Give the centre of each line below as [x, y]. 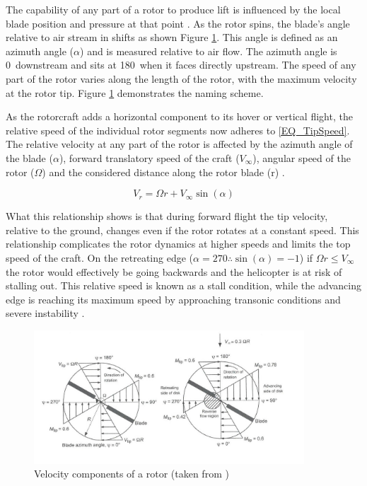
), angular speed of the [302, 157]
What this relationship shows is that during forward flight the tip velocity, [167, 216]
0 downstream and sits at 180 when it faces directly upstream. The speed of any [181, 65]
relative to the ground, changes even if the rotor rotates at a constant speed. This [182, 230]
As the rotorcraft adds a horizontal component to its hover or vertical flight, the [179, 116]
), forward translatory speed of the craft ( [149, 157]
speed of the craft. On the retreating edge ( [100, 257]
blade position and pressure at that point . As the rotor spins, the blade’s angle [178, 23]
